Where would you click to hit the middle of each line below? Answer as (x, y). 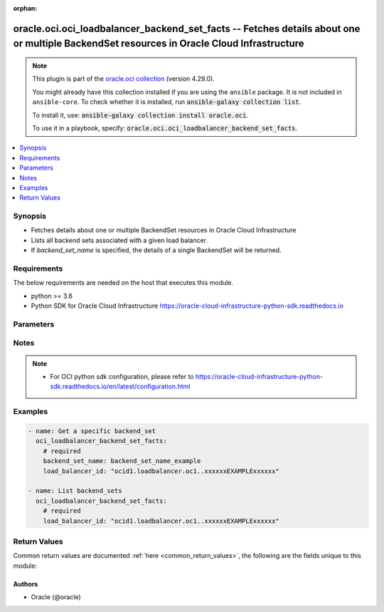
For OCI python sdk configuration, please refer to (122, 377)
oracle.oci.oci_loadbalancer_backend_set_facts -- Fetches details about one (187, 28)
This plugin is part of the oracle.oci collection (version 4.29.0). (123, 79)
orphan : (25, 8)
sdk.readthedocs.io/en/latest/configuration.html (120, 387)
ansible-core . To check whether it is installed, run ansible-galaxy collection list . (167, 102)
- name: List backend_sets (75, 491)
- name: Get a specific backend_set (92, 431)
